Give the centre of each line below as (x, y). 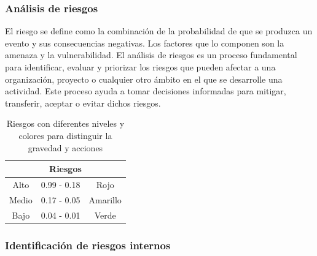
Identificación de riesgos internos (88, 245)
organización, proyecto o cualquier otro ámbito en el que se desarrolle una (144, 79)
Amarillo (105, 199)
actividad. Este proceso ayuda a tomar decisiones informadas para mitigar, (146, 91)
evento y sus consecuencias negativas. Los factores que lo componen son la (145, 43)
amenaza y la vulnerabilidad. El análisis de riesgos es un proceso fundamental (151, 55)
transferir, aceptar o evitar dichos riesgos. (83, 103)
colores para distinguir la (65, 135)
